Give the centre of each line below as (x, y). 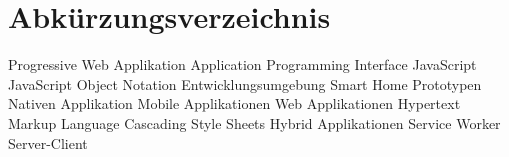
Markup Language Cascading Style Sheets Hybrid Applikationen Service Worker (254, 122)
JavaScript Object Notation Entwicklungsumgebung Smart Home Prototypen (245, 83)
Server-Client (48, 142)
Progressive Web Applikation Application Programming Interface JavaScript (242, 64)
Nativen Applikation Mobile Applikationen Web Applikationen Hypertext (234, 103)
